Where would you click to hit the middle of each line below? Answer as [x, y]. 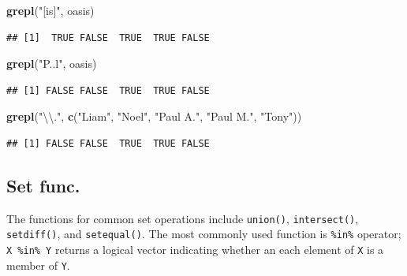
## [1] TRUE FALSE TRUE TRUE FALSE [108, 37]
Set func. [43, 185]
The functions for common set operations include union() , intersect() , [183, 218]
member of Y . [38, 265]
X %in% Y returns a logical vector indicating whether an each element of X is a [195, 250]
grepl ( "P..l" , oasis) [52, 63]
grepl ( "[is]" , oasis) [50, 10]
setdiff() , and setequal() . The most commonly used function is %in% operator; [204, 234]
